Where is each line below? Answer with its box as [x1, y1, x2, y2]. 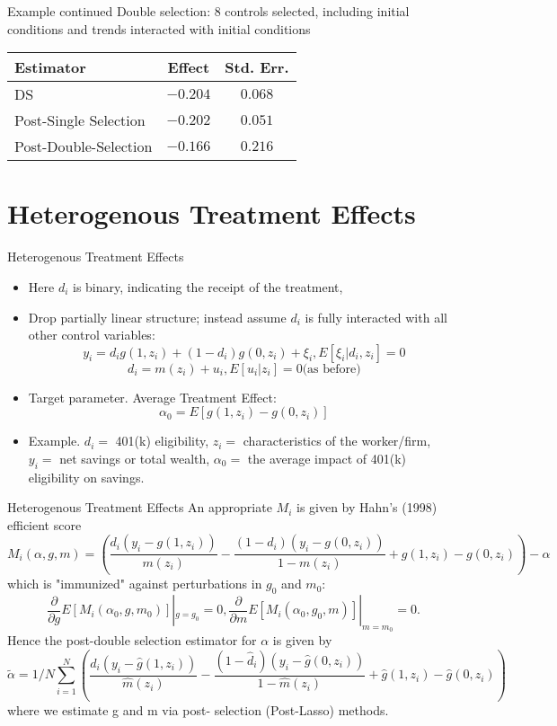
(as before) [302, 362, 361, 376]
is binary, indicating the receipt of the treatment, [73, 277, 343, 296]
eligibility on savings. [28, 467, 145, 486]
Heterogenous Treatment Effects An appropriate [7, 498, 272, 517]
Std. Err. [225, 57, 289, 78]
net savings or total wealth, [59, 448, 210, 467]
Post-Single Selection [14, 110, 146, 131]
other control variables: [28, 325, 155, 344]
